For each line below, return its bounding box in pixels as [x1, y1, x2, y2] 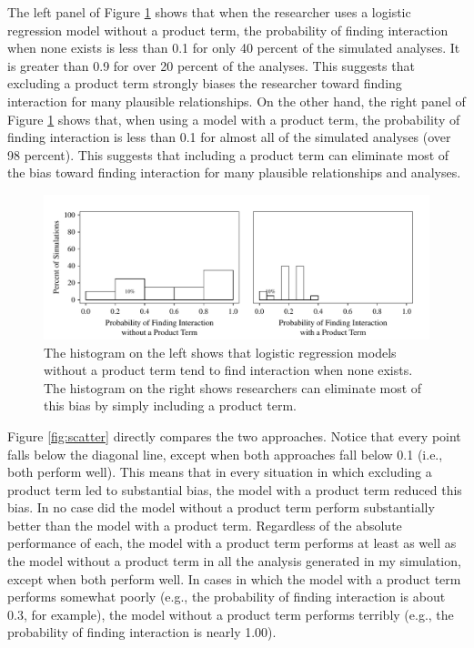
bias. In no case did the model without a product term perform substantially [7, 498, 435, 517]
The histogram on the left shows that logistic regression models [44, 342, 397, 361]
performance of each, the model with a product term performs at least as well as [7, 533, 457, 552]
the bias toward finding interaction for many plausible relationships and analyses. [7, 163, 461, 182]
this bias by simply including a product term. [44, 396, 298, 415]
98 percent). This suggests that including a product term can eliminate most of [7, 145, 449, 164]
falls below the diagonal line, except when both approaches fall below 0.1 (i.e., [7, 444, 443, 463]
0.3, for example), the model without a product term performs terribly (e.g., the [7, 604, 454, 623]
